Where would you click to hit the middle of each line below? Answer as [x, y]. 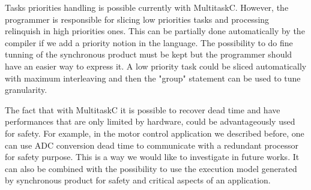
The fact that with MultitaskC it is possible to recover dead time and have [143, 109]
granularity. [26, 90]
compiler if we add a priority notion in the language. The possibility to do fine [149, 42]
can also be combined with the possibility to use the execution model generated [151, 168]
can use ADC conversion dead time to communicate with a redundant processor [152, 145]
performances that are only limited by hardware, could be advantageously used [150, 121]
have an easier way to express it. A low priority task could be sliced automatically [156, 66]
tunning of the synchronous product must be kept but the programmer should [149, 54]
